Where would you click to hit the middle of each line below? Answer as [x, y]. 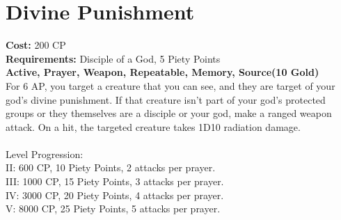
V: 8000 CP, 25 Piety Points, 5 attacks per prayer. [113, 209]
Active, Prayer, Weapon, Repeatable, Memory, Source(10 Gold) [162, 72]
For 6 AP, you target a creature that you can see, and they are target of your [170, 85]
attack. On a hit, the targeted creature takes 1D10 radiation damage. [153, 126]
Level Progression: [45, 154]
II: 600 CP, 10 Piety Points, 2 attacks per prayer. [111, 167]
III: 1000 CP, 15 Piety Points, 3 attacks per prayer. [115, 181]
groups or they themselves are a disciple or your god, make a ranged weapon [169, 113]
